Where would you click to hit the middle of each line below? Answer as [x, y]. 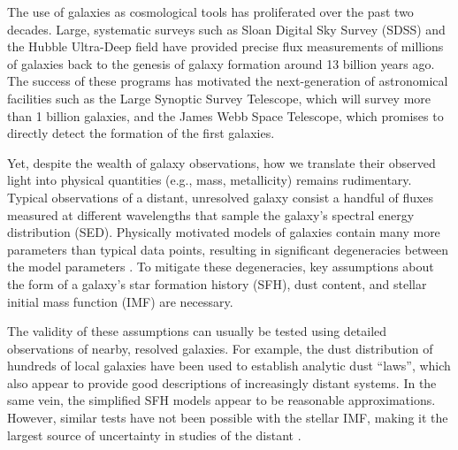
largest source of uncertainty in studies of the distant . [154, 435]
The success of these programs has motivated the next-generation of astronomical [228, 81]
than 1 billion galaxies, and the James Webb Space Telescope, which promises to [225, 115]
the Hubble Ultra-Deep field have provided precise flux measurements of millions [225, 46]
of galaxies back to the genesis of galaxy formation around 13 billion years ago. [221, 63]
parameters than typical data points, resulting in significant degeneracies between [228, 249]
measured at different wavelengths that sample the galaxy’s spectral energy [211, 214]
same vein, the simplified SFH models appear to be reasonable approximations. [221, 400]
